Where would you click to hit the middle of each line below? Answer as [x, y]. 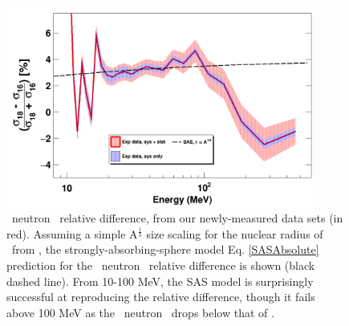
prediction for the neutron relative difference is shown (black [161, 265]
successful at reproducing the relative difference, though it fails [161, 297]
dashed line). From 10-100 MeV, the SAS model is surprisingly [160, 281]
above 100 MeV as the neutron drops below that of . [140, 312]
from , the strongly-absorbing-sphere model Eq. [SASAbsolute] [165, 249]
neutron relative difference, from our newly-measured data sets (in [177, 218]
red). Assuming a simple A [72, 233]
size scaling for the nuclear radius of [235, 233]
